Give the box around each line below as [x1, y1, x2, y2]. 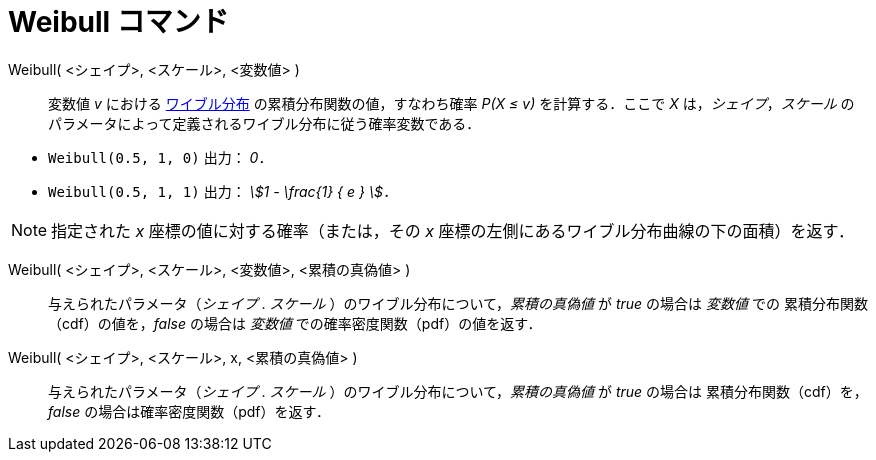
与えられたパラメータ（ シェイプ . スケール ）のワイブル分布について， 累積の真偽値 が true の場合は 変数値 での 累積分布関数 [48, 294, 868, 312]
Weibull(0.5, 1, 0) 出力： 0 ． [48, 148, 273, 166]
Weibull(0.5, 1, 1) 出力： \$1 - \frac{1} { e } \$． [48, 182, 397, 200]
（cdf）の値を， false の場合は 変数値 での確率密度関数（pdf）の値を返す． [48, 314, 542, 332]
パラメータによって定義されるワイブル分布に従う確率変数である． [48, 114, 481, 132]
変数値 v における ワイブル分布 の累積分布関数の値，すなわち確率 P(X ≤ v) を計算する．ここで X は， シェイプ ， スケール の [48, 94, 855, 112]
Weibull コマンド [8, 5, 229, 39]
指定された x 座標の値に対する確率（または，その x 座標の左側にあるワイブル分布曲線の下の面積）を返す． [51, 220, 854, 241]
